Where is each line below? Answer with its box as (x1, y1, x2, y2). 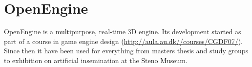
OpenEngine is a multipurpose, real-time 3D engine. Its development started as (4, 26, 241, 37)
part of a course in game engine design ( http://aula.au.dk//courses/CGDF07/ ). (4, 36, 243, 46)
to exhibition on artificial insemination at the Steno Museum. (4, 55, 188, 65)
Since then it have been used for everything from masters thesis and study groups (4, 45, 249, 56)
